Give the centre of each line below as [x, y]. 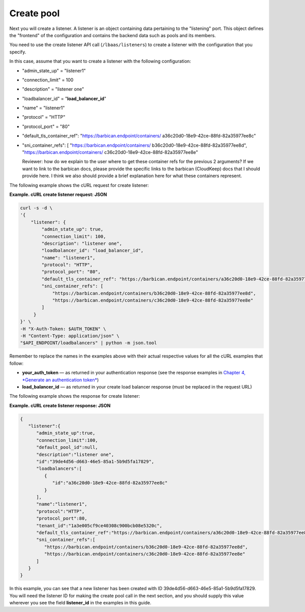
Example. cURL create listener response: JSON [60, 405]
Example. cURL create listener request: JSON [58, 194]
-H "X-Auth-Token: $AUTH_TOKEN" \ [63, 329]
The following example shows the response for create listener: [75, 396]
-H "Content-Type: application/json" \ [70, 336]
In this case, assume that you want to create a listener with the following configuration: [100, 61]
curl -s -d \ [36, 208]
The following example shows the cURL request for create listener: [79, 185]
